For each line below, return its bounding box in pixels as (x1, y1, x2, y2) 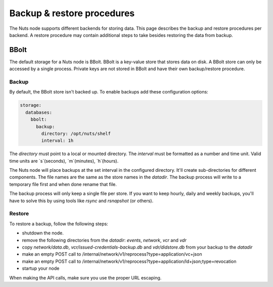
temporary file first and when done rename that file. (9, 181, 117, 187)
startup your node (22, 265, 60, 271)
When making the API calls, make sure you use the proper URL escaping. (9, 274, 162, 280)
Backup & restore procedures (9, 8, 135, 19)
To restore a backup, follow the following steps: (9, 220, 108, 227)
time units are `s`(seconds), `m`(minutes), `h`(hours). (9, 158, 119, 164)
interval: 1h (41, 138, 74, 143)
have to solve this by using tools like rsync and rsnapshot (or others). (9, 198, 154, 204)
